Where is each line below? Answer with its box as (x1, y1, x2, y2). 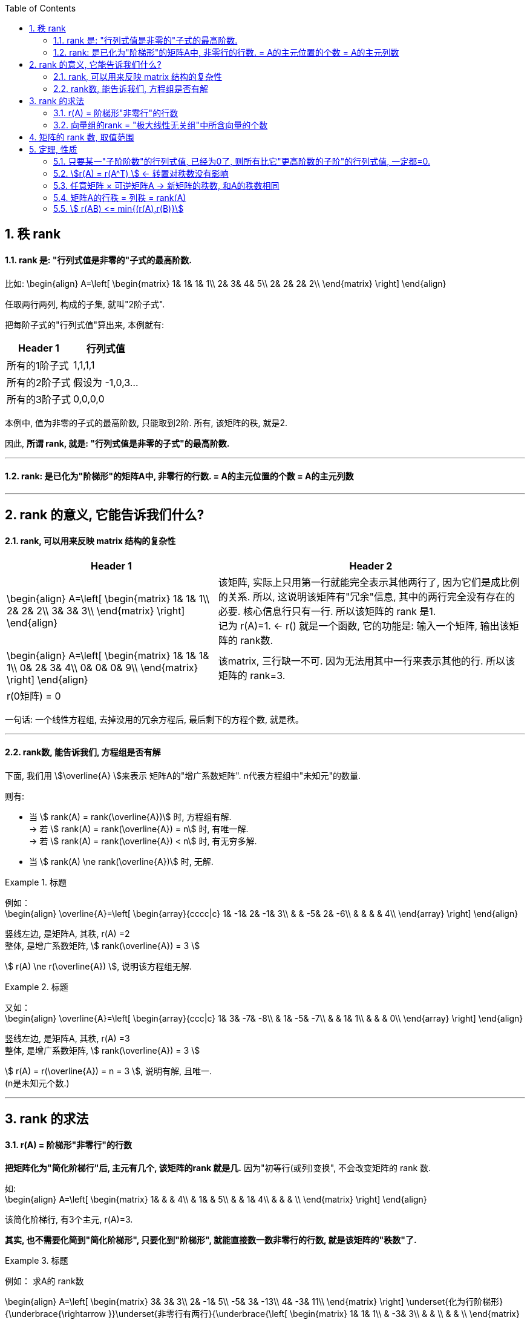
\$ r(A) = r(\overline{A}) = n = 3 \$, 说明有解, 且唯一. (5, 1065, 212, 1076)
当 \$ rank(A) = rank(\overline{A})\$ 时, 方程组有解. (29, 811, 232, 822)
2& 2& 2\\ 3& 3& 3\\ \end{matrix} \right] (7, 604, 185, 617)
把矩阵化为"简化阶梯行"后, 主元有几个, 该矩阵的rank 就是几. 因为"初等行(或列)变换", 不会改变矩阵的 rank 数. (5, 1163, 431, 1174)
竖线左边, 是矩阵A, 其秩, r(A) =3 (5, 1033, 130, 1043)
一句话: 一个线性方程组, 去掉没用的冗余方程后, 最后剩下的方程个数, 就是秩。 (5, 714, 304, 724)
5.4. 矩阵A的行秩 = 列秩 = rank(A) (53, 192, 186, 203)
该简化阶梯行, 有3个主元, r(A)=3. (5, 1214, 133, 1225)
